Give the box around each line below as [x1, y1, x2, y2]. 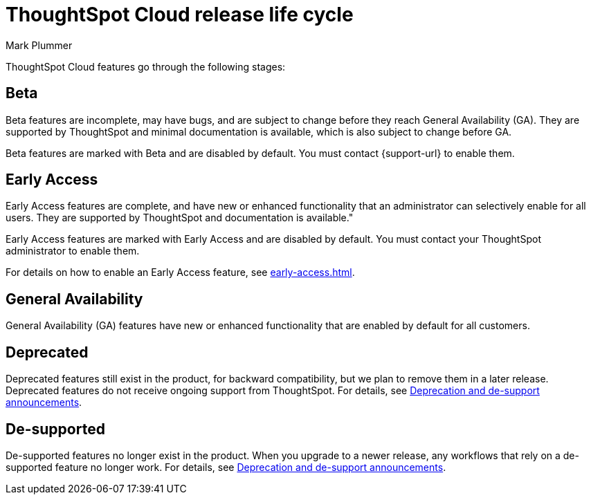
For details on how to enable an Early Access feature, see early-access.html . [6, 266, 355, 279]
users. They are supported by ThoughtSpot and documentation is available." [6, 212, 354, 224]
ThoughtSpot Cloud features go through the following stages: [6, 60, 286, 73]
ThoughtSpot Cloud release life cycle [6, 3, 354, 26]
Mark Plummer [6, 39, 73, 51]
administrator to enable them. [6, 245, 140, 257]
